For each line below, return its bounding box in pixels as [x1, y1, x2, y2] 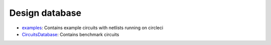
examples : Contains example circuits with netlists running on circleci [22, 25, 163, 31]
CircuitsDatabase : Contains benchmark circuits [22, 31, 119, 37]
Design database [9, 7, 82, 18]
